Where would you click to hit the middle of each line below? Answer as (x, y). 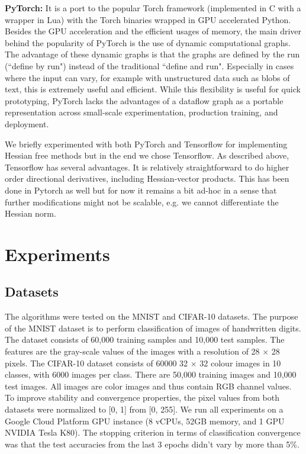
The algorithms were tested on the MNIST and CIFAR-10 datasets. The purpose (152, 316)
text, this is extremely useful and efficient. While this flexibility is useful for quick (153, 89)
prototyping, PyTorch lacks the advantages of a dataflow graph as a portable (144, 100)
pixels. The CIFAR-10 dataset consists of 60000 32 (96, 363)
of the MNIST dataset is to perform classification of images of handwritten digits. (153, 328)
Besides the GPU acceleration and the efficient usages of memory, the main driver (153, 31)
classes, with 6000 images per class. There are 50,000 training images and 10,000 (151, 374)
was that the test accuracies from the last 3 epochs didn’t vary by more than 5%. (152, 444)
